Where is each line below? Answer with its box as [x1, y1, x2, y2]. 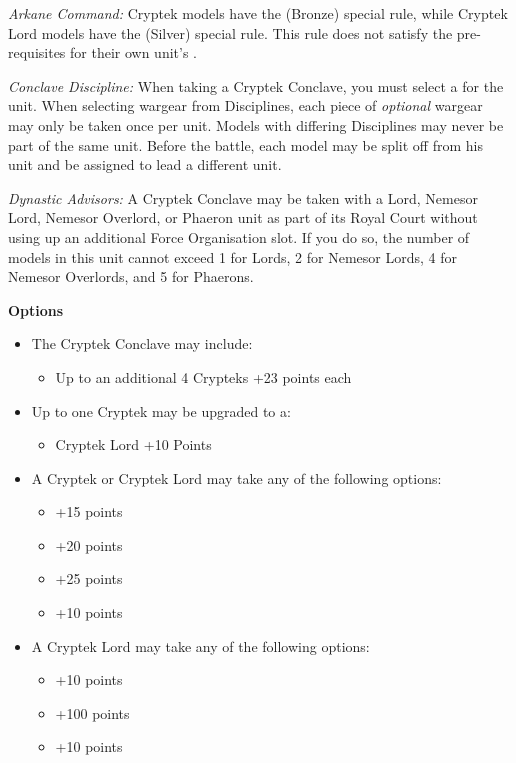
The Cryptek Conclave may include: [31, 333, 253, 354]
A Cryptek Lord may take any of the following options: [31, 635, 370, 656]
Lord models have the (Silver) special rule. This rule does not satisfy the [8, 22, 453, 43]
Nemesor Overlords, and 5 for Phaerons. [8, 266, 254, 287]
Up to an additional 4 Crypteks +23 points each [55, 366, 352, 387]
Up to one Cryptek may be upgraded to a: [31, 400, 291, 421]
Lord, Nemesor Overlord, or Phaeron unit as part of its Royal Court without [8, 207, 478, 228]
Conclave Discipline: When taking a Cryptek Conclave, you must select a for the [8, 75, 504, 96]
